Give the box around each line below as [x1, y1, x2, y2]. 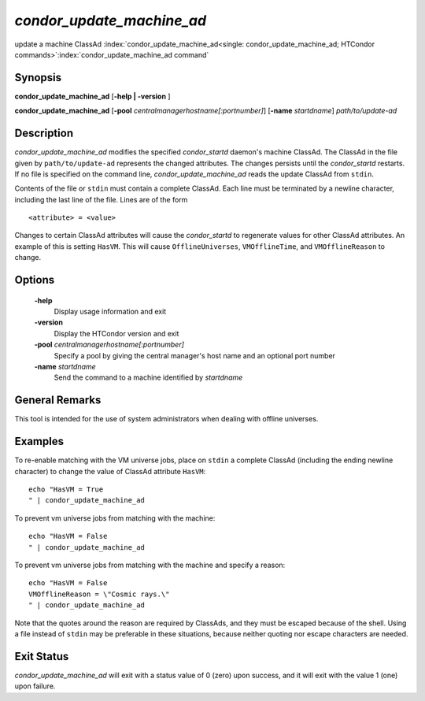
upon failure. [14, 681, 56, 691]
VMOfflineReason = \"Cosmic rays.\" [28, 589, 170, 599]
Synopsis [14, 71, 62, 84]
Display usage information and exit [54, 307, 167, 317]
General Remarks [14, 394, 102, 407]
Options [14, 273, 55, 287]
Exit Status [14, 650, 69, 663]
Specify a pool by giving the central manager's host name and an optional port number [54, 350, 336, 360]
